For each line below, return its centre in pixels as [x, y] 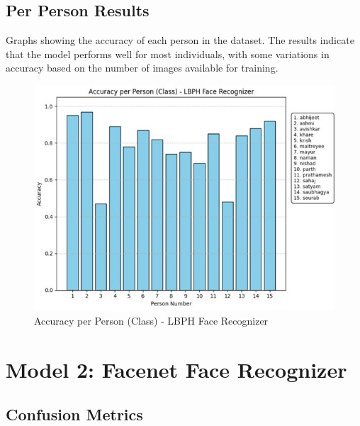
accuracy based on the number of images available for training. [142, 68]
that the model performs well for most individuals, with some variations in [168, 54]
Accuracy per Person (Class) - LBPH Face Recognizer [151, 320]
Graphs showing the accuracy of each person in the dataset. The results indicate [180, 40]
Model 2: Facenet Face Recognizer [176, 369]
